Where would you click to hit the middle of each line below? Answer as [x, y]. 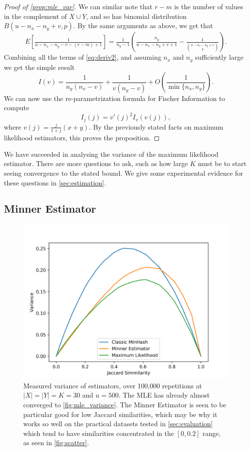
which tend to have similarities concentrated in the [99, 433]
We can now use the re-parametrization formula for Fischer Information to [115, 98]
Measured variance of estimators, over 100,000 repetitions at [113, 385]
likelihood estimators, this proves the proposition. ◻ [82, 138]
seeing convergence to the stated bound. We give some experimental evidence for [124, 173]
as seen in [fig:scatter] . [56, 443]
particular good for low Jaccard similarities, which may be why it [120, 414]
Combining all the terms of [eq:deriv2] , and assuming [83, 57]
